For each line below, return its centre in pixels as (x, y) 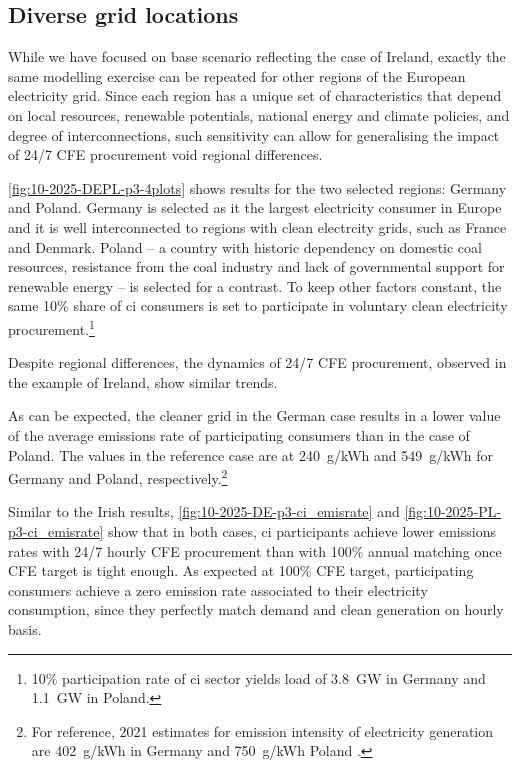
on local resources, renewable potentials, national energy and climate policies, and (259, 114)
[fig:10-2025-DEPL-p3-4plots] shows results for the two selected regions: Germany (257, 187)
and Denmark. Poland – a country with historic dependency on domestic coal (245, 246)
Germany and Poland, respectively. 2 (118, 476)
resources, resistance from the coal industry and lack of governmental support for (256, 266)
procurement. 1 (51, 327)
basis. (25, 628)
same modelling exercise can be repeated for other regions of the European (237, 75)
